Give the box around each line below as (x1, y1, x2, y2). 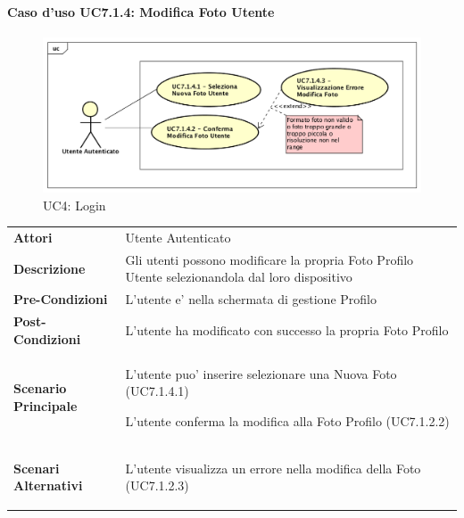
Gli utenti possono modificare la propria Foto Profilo (125, 250, 414, 268)
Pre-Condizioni (13, 290, 108, 308)
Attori (13, 228, 53, 247)
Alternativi (13, 476, 83, 495)
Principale (13, 397, 78, 415)
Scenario (13, 379, 67, 398)
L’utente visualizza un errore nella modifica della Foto (125, 458, 421, 477)
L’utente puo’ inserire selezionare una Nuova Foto (125, 364, 397, 382)
